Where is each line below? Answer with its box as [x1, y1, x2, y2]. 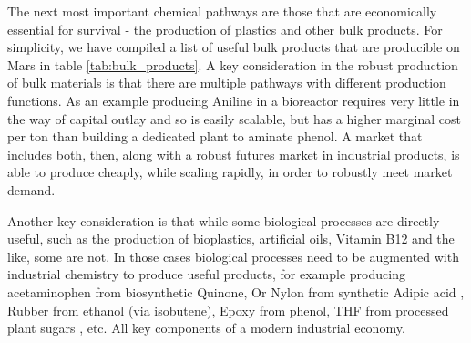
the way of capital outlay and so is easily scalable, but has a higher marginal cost [7, 109, 461, 128]
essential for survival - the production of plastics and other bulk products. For [7, 19, 443, 38]
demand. [7, 180, 56, 199]
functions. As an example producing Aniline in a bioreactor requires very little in [7, 90, 460, 109]
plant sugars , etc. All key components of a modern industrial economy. [7, 318, 405, 338]
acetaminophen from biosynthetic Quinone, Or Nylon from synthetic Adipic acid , [7, 282, 465, 301]
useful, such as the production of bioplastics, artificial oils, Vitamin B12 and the [7, 229, 455, 248]
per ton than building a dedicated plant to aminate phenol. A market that [7, 127, 423, 146]
